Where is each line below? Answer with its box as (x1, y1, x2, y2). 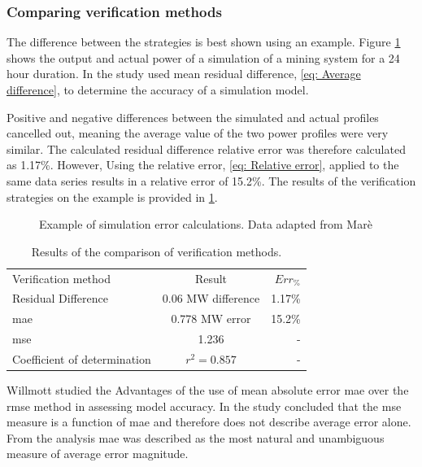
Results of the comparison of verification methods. (31, 242, 282, 260)
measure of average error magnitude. (7, 445, 189, 462)
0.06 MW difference (162, 290, 260, 307)
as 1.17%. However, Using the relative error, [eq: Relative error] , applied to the (7, 156, 399, 173)
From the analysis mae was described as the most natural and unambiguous (7, 429, 385, 446)
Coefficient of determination (12, 350, 151, 367)
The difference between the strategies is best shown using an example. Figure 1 (7, 33, 401, 50)
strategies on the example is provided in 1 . (7, 188, 218, 205)
